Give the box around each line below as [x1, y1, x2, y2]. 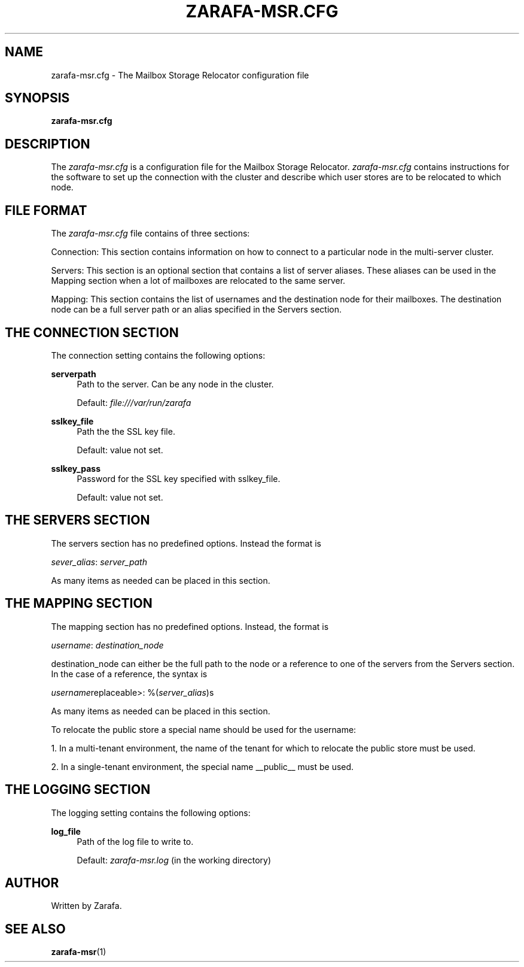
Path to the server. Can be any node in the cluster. [77, 378, 274, 389]
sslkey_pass [51, 463, 100, 474]
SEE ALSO [5, 921, 66, 936]
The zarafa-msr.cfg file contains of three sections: [51, 228, 250, 239]
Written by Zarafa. [51, 901, 122, 911]
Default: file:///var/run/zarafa [77, 397, 191, 408]
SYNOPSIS [5, 90, 70, 106]
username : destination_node [51, 639, 164, 650]
